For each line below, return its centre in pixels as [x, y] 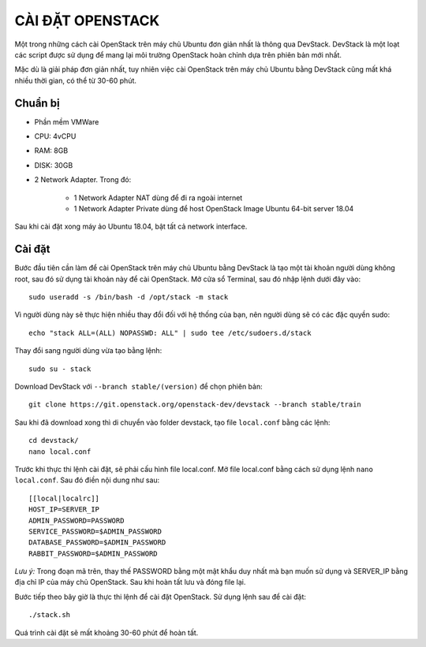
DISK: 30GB [54, 165]
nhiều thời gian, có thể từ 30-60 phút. [76, 80]
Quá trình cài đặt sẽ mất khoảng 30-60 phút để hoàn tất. [106, 632]
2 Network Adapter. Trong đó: [83, 180]
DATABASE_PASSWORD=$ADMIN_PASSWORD [97, 543]
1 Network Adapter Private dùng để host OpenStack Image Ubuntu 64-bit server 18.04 [214, 208]
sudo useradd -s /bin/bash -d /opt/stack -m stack [129, 297]
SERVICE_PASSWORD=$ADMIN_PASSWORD [95, 531]
